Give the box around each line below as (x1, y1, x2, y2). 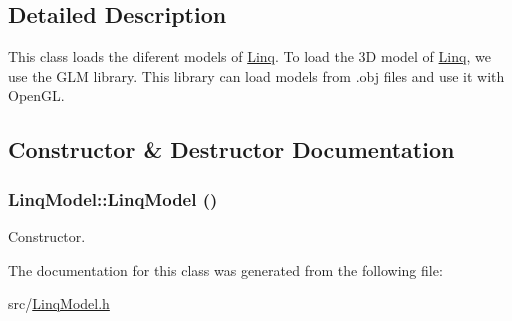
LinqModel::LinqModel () (8, 186, 218, 211)
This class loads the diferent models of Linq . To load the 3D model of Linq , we (8, 46, 491, 67)
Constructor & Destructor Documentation (8, 134, 455, 165)
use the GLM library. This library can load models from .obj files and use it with (8, 65, 505, 86)
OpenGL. (8, 85, 65, 106)
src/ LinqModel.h (8, 293, 110, 314)
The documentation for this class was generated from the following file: (8, 259, 443, 280)
